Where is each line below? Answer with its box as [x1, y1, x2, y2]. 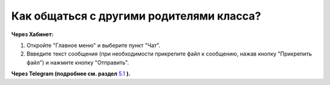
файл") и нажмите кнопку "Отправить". [26, 59, 130, 66]
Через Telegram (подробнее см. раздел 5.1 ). [11, 70, 131, 78]
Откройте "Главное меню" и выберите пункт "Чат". [26, 42, 161, 49]
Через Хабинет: [11, 31, 54, 38]
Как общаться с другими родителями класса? [11, 9, 262, 23]
